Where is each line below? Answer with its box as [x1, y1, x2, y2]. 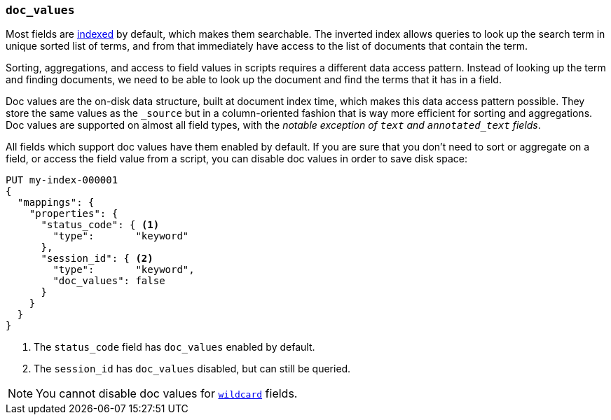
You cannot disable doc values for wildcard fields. [36, 386, 298, 401]
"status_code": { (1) [41, 219, 160, 231]
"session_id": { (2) [41, 253, 153, 265]
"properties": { [29, 208, 118, 220]
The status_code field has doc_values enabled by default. [34, 341, 315, 353]
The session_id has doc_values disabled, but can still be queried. [34, 363, 351, 375]
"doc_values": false [53, 275, 165, 287]
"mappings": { [17, 197, 95, 209]
